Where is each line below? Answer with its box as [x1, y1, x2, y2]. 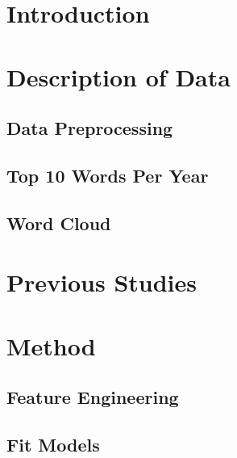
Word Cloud [6, 210, 111, 235]
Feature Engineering [6, 384, 179, 410]
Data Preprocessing [6, 116, 173, 141]
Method [6, 329, 96, 362]
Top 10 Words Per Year [6, 162, 209, 187]
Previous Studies [6, 266, 197, 299]
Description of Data [6, 60, 231, 93]
